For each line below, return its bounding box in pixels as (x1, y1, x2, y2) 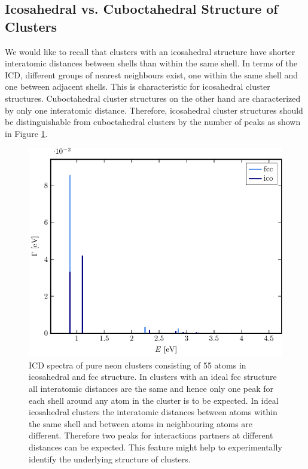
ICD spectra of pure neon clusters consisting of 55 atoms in (29, 358, 246, 371)
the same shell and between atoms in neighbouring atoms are (29, 417, 253, 430)
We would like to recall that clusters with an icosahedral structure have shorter (5, 45, 295, 57)
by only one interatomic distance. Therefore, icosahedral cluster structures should (5, 103, 303, 116)
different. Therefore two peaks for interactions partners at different (29, 429, 273, 441)
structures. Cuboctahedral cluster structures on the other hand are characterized (5, 92, 301, 104)
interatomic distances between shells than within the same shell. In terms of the (5, 57, 298, 69)
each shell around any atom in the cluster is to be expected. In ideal (29, 394, 279, 406)
